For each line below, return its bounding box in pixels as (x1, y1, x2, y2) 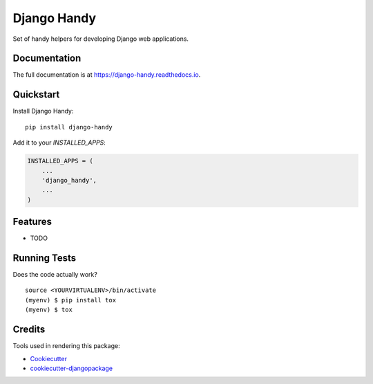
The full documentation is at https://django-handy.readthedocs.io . (12, 71, 201, 79)
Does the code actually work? (12, 271, 98, 279)
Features (12, 216, 52, 228)
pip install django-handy (25, 123, 113, 131)
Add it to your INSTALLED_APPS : (12, 138, 106, 147)
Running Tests (12, 253, 76, 264)
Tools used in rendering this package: (12, 342, 120, 350)
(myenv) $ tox (25, 306, 73, 314)
